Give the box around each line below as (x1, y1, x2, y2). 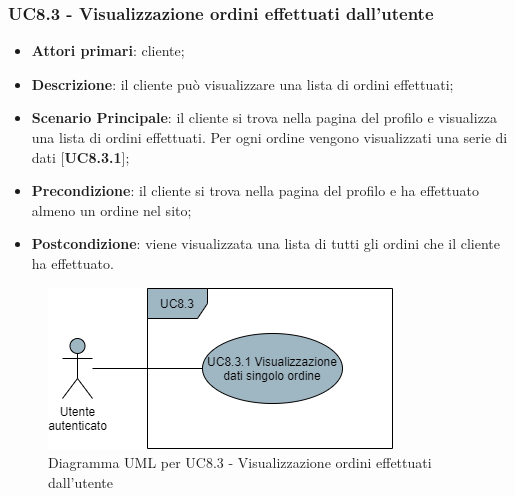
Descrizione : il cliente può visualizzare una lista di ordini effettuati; (31, 73, 454, 94)
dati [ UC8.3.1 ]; (31, 146, 130, 167)
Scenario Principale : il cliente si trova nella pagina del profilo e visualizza (31, 107, 498, 128)
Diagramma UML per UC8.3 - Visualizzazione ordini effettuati (48, 452, 432, 473)
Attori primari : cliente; (31, 40, 185, 61)
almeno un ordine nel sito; (31, 199, 192, 220)
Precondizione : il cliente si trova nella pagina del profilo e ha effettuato (31, 180, 479, 201)
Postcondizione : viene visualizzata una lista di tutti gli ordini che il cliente (31, 233, 501, 254)
